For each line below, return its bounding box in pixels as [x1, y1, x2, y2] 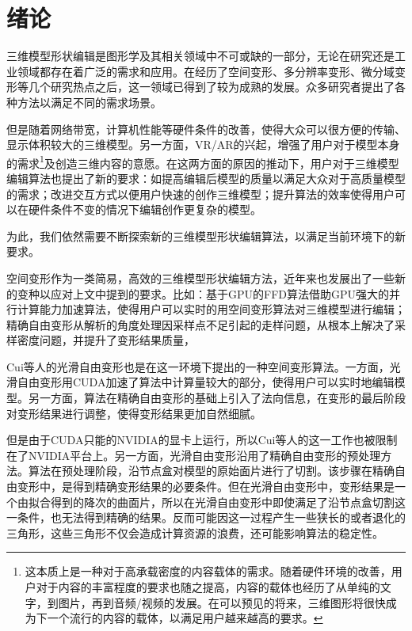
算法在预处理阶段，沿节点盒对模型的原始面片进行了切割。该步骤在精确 [28, 462, 395, 479]
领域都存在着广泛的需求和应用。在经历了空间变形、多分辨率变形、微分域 [17, 63, 395, 79]
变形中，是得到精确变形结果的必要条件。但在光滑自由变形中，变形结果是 [17, 478, 395, 495]
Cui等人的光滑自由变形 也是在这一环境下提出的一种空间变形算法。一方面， [6, 358, 390, 374]
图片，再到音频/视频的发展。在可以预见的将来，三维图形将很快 [58, 594, 386, 610]
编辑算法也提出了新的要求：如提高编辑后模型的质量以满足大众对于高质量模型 [6, 169, 406, 186]
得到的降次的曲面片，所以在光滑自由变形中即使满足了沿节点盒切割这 [50, 493, 406, 510]
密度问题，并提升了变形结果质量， [17, 332, 195, 348]
